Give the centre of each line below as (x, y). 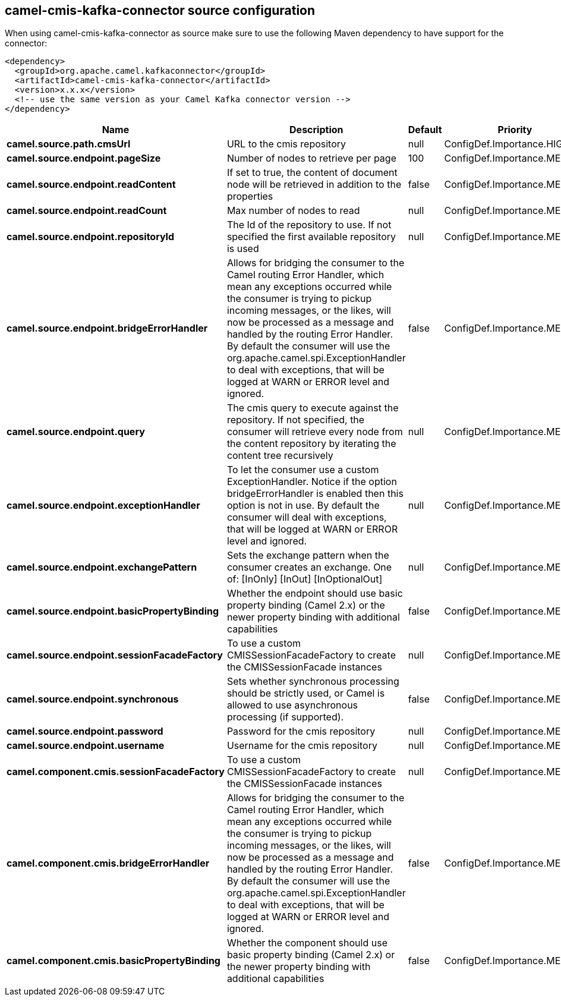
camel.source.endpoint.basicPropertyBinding (113, 611)
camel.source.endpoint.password (85, 731)
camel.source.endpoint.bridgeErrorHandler (107, 328)
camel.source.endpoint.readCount (87, 211)
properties (250, 196)
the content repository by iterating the (311, 444)
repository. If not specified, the (296, 420)
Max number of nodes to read (293, 211)
